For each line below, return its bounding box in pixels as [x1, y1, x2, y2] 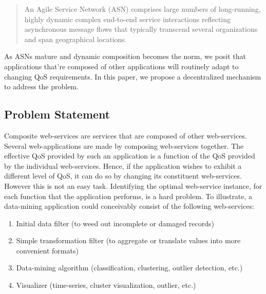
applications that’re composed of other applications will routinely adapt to [4, 61, 239, 71]
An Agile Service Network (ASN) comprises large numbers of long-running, [24, 4, 261, 14]
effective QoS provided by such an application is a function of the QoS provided [4, 150, 255, 161]
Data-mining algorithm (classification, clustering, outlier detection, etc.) [16, 262, 243, 273]
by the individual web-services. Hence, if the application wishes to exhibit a [4, 160, 242, 171]
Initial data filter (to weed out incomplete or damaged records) [16, 218, 215, 228]
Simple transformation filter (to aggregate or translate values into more [16, 235, 241, 246]
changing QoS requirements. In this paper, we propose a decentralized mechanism [4, 71, 261, 82]
